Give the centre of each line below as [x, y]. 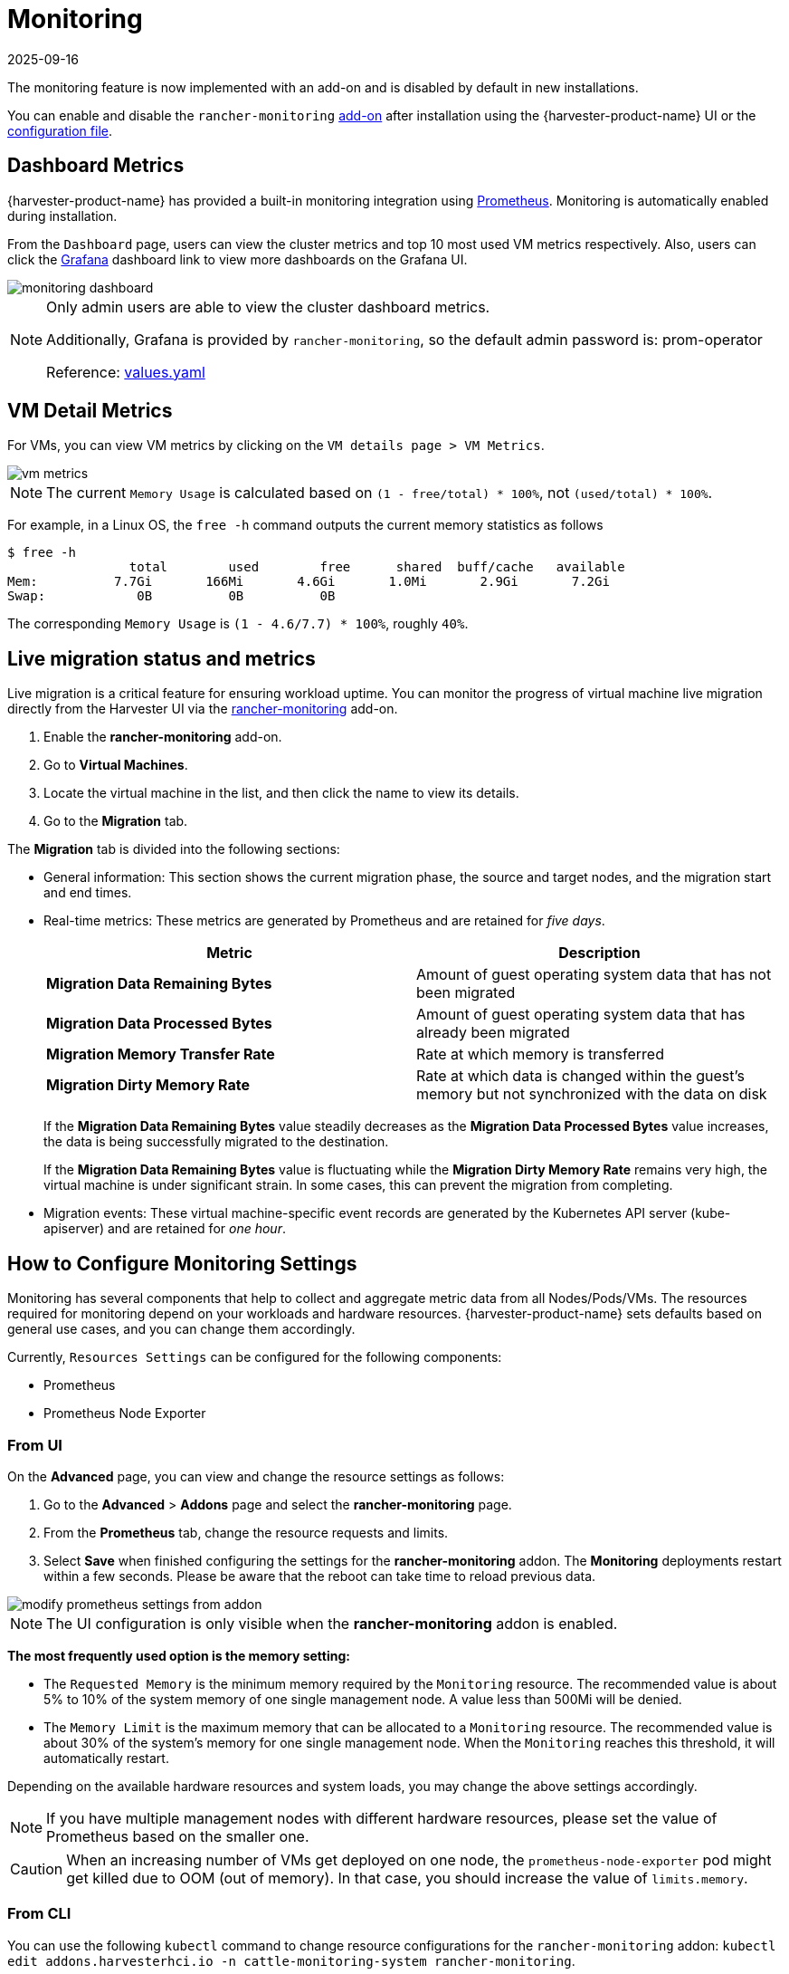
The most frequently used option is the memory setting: [179, 1655]
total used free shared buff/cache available [377, 567]
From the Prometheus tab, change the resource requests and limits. [246, 1532]
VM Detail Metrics [90, 411]
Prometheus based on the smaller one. [178, 1836]
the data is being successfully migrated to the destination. [216, 1142]
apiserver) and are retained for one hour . [165, 1229]
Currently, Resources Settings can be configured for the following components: [255, 1357]
